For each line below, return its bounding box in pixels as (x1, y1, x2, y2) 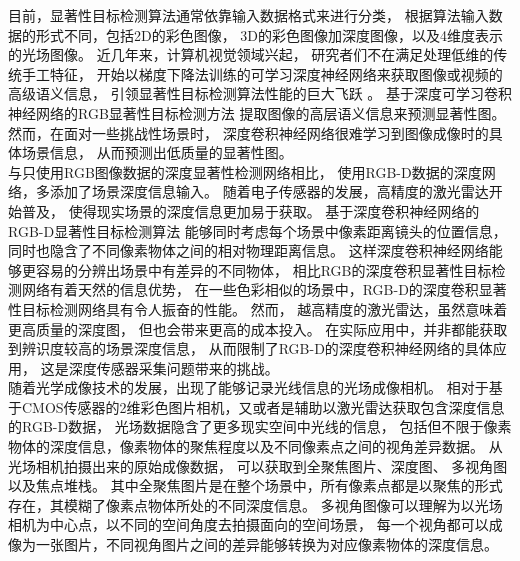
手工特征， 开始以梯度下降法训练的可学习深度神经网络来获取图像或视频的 (21, 63, 503, 84)
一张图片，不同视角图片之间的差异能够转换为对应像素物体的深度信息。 (35, 534, 498, 555)
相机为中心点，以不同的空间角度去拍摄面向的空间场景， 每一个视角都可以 (8, 514, 489, 535)
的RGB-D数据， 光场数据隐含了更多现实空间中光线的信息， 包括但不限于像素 (8, 416, 512, 437)
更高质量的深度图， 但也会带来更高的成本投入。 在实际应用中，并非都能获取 (8, 318, 508, 339)
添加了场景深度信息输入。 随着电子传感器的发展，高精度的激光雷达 (49, 181, 489, 202)
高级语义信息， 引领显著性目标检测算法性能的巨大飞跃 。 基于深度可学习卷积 (8, 83, 512, 104)
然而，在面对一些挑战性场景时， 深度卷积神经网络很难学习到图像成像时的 (8, 122, 489, 143)
